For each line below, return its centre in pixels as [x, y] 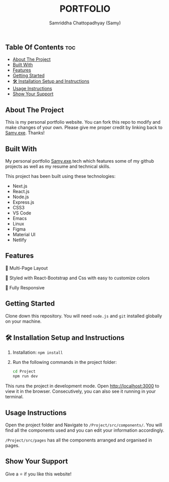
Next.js [20, 186]
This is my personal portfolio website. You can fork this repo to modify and [83, 122]
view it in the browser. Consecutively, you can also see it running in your [80, 391]
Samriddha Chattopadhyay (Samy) [85, 23]
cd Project [24, 372]
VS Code [22, 213]
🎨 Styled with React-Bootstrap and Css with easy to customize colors [78, 278]
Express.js [23, 202]
